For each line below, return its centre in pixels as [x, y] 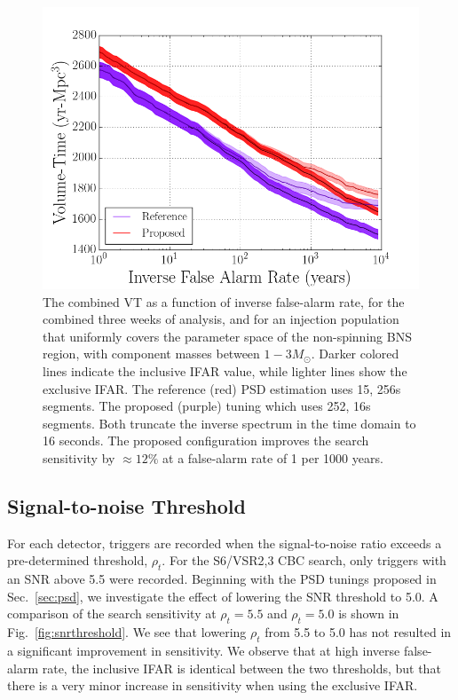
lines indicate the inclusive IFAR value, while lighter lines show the [225, 370]
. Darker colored [355, 354]
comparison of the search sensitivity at [112, 613]
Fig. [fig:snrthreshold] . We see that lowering [127, 632]
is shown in [369, 613]
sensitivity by [79, 457]
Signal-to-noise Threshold [126, 505]
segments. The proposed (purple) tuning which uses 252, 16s [207, 406]
